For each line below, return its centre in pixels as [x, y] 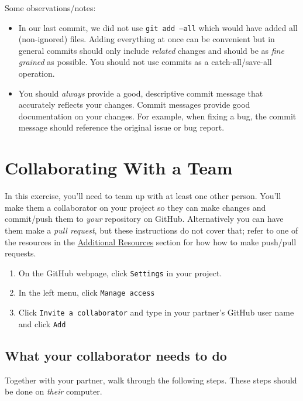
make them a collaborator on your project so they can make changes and [135, 207]
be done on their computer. [54, 391]
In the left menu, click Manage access [87, 292]
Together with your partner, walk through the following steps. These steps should [151, 380]
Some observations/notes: [50, 8]
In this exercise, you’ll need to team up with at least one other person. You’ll [143, 196]
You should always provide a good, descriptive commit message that [141, 93]
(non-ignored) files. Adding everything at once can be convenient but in [147, 39]
